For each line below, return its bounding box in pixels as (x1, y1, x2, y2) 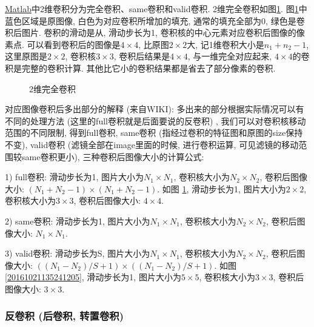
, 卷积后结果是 (113, 50, 170, 62)
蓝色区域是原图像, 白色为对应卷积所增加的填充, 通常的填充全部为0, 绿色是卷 (5, 14, 305, 27)
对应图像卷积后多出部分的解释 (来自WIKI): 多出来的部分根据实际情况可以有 (5, 103, 304, 115)
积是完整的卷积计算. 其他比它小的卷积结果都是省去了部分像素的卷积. (5, 61, 276, 74)
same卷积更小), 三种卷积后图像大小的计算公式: (21, 150, 204, 163)
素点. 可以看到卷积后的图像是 (5, 38, 121, 50)
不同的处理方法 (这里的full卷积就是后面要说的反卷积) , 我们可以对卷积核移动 (5, 114, 306, 127)
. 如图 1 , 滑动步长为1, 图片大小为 (157, 182, 286, 195)
